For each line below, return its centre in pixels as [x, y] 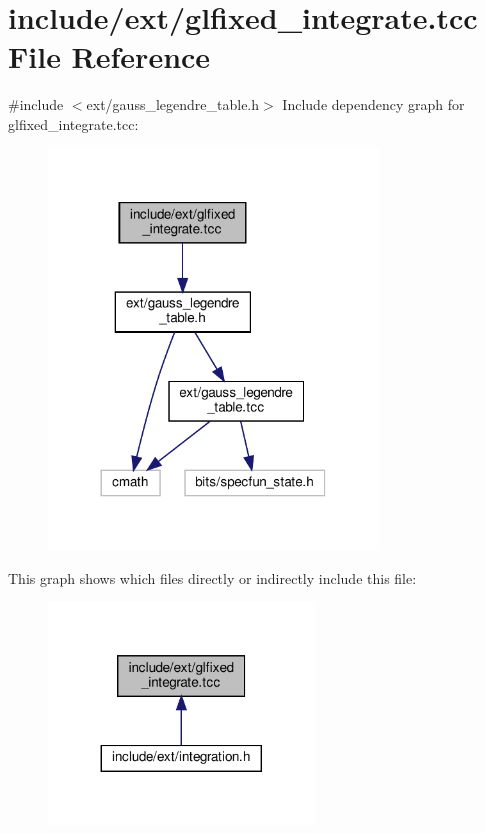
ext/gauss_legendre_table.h [173, 104]
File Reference [109, 56]
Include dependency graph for [373, 104]
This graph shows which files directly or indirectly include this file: [212, 577]
